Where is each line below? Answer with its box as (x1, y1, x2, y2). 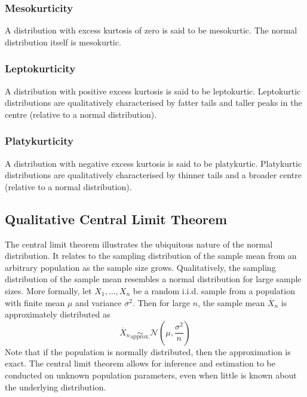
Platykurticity (5, 133, 73, 148)
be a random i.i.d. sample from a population (133, 284, 295, 297)
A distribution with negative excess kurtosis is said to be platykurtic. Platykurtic (5, 157, 302, 169)
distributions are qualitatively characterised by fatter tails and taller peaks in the (5, 96, 302, 109)
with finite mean (5, 296, 65, 309)
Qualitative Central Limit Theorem (5, 209, 228, 228)
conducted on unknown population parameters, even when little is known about (5, 368, 297, 381)
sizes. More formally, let (5, 284, 92, 297)
